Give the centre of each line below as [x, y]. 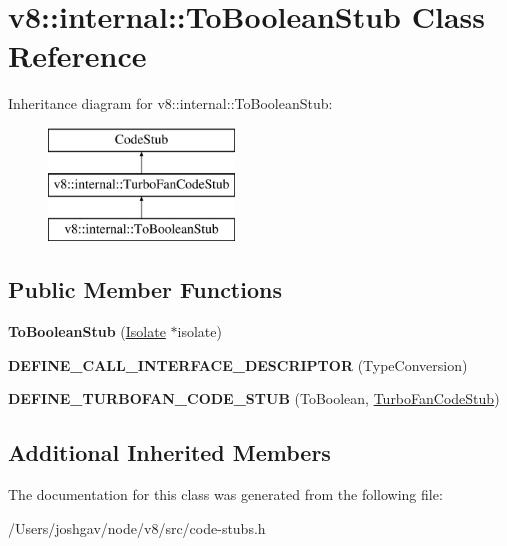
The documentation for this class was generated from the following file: [225, 494]
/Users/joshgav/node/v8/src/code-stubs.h [137, 527]
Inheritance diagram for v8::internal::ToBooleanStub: [170, 103]
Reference [77, 55]
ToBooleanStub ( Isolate [87, 331]
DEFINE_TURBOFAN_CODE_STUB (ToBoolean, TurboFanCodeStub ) [254, 398]
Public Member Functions [145, 289]
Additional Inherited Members [169, 452]
